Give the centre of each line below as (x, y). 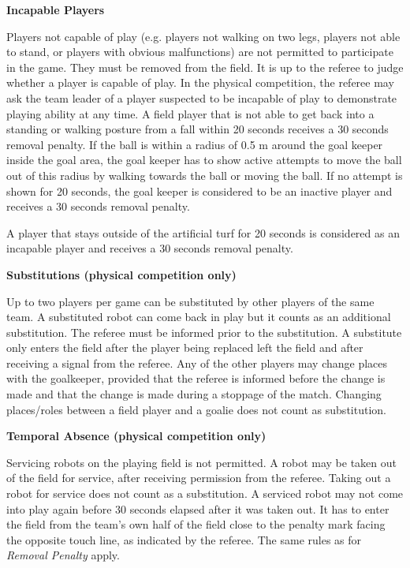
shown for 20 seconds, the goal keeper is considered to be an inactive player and (199, 191)
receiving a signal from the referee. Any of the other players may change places (197, 362)
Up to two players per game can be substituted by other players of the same (190, 301)
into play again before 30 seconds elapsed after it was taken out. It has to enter (198, 508)
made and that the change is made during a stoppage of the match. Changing (194, 394)
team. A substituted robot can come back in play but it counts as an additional (199, 317)
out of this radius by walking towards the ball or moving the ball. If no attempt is (205, 175)
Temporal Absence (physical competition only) (136, 436)
